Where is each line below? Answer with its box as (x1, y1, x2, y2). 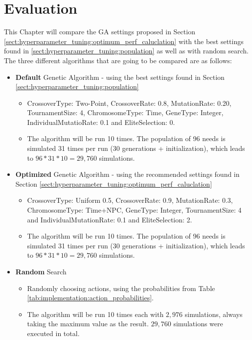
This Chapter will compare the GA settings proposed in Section (4, 26, 195, 37)
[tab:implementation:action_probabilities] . (27, 292, 154, 303)
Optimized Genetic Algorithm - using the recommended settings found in (15, 169, 240, 179)
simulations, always (184, 309, 243, 319)
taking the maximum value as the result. (27, 318, 149, 329)
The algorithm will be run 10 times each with (27, 309, 164, 319)
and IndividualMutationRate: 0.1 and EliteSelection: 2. (27, 214, 192, 224)
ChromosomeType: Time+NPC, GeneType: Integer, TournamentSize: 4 (27, 205, 242, 215)
